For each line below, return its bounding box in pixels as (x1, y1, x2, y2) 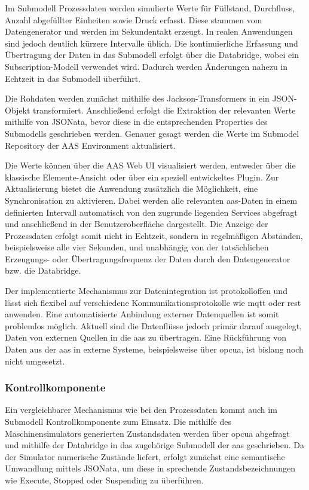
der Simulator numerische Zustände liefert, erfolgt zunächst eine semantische (5, 450, 285, 463)
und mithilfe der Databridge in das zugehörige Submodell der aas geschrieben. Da (5, 439, 304, 451)
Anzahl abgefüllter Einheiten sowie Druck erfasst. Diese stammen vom (5, 13, 262, 26)
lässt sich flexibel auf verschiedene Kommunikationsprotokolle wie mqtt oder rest (5, 296, 301, 308)
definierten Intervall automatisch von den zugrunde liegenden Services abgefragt (5, 206, 298, 218)
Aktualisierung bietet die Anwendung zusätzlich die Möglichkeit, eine (5, 182, 258, 195)
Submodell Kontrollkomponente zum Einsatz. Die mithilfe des (5, 415, 231, 428)
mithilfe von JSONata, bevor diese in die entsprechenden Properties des (5, 115, 268, 128)
